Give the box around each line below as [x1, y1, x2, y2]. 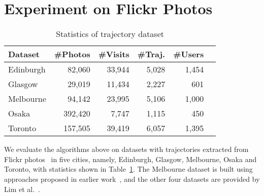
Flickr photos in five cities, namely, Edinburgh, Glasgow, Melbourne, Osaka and [4, 153, 257, 164]
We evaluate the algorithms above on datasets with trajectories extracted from [4, 144, 249, 154]
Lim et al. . [4, 183, 40, 194]
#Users [173, 48, 204, 60]
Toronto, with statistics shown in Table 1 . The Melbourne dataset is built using [4, 164, 253, 174]
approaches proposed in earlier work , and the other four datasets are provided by [4, 173, 260, 184]
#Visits [98, 48, 129, 60]
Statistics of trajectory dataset [56, 28, 164, 40]
